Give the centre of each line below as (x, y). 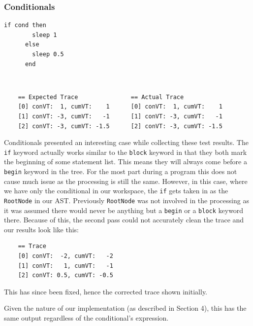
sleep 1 (45, 35)
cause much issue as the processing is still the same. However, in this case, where (126, 181)
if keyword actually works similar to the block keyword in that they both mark (126, 152)
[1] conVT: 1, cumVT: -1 (65, 266)
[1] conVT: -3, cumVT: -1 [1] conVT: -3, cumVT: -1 (120, 116)
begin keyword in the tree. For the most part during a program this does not (121, 171)
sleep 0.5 (48, 54)
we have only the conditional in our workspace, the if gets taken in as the (116, 191)
